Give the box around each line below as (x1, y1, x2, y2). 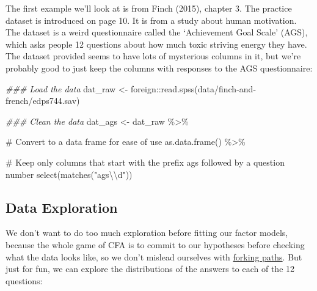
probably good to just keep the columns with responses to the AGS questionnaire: (5, 61, 313, 74)
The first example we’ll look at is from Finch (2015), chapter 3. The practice (5, 2, 292, 14)
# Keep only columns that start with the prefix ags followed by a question (5, 155, 285, 168)
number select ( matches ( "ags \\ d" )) (5, 168, 133, 180)
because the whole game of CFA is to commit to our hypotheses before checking (5, 238, 305, 251)
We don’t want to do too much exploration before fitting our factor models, (5, 226, 288, 239)
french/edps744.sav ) (5, 94, 80, 107)
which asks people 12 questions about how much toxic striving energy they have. (5, 37, 307, 50)
